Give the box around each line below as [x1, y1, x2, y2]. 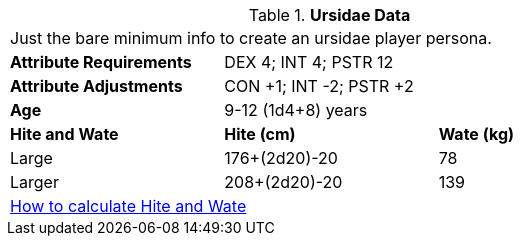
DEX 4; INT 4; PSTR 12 [224, 52, 394, 72]
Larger [10, 172, 59, 192]
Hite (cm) [224, 124, 296, 144]
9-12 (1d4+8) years [224, 100, 368, 120]
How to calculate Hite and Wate [10, 196, 247, 216]
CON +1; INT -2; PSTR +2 [224, 76, 414, 96]
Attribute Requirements [10, 52, 192, 72]
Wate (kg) [438, 124, 515, 144]
